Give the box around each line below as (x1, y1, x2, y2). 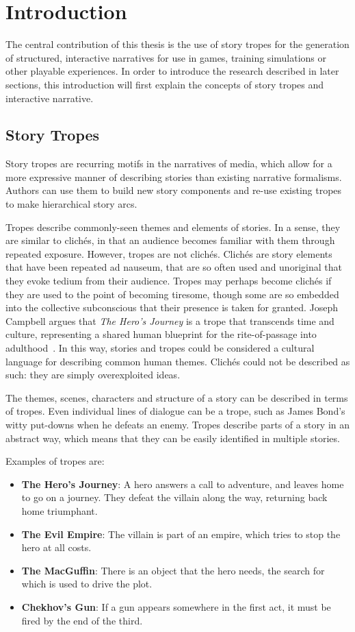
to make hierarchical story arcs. (5, 197, 137, 211)
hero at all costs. (21, 540, 92, 555)
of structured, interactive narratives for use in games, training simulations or (5, 50, 327, 64)
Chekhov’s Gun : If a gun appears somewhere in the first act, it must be (21, 599, 331, 613)
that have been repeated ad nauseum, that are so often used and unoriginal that (5, 260, 342, 274)
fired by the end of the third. (21, 613, 143, 627)
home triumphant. (21, 503, 98, 518)
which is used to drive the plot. (21, 576, 153, 591)
